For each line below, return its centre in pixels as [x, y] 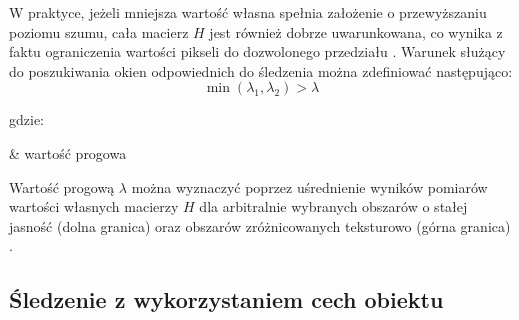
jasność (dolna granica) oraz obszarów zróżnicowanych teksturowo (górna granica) [260, 225]
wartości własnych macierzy [94, 206]
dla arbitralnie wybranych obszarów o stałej [333, 206]
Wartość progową [62, 186]
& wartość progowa [68, 152]
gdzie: [26, 119]
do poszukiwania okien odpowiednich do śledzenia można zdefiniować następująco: [261, 70]
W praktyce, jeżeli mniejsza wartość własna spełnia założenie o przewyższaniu [248, 12]
